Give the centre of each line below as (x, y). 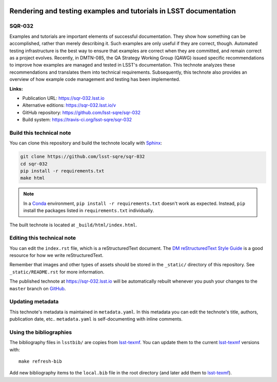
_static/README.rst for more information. (57, 272)
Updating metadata (34, 302)
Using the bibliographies (41, 332)
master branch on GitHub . (38, 288)
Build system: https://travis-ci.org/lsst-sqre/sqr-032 (77, 120)
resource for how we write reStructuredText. (56, 256)
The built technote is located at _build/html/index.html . (73, 225)
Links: (16, 89)
